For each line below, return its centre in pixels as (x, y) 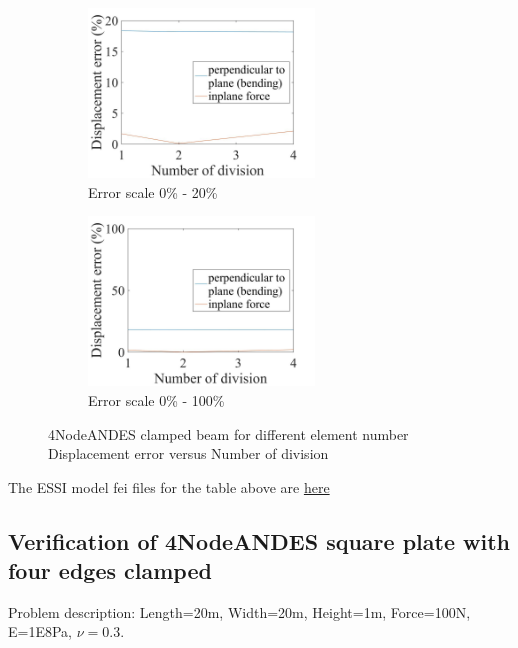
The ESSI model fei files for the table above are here (169, 486)
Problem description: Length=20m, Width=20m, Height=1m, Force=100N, (239, 611)
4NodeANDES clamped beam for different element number (228, 433)
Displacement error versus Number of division (188, 453)
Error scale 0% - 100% (156, 399)
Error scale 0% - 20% (153, 191)
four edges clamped (110, 570)
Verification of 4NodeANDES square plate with (259, 540)
